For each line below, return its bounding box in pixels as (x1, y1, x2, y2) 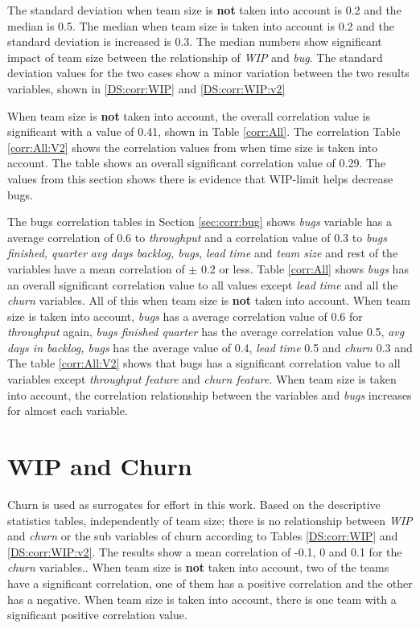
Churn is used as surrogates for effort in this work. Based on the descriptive (7, 495, 381, 512)
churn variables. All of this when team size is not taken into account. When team (7, 292, 411, 309)
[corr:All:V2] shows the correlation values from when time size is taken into (7, 138, 378, 155)
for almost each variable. (7, 402, 128, 419)
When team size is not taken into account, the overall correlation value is (7, 107, 370, 124)
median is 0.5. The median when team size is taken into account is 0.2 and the (7, 17, 394, 34)
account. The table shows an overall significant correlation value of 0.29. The (7, 154, 386, 171)
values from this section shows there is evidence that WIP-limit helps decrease (7, 170, 393, 187)
